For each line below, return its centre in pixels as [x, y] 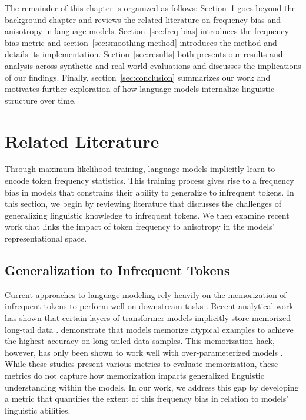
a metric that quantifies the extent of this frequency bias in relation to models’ [147, 398]
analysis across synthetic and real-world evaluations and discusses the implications [153, 65]
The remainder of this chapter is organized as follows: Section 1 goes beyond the [150, 8]
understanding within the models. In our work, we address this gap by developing [152, 387]
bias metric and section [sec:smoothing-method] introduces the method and [141, 42]
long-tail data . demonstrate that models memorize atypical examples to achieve [149, 329]
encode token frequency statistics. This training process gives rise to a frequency [149, 181]
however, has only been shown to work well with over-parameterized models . [144, 352]
